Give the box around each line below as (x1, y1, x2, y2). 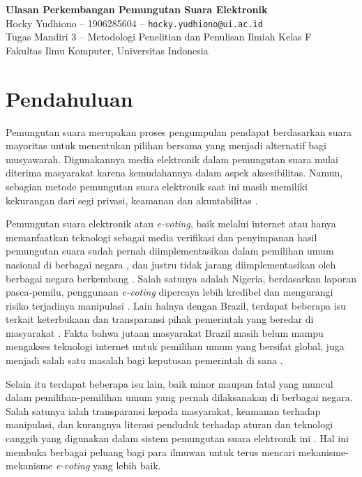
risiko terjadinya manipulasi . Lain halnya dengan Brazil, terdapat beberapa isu (6, 298, 346, 312)
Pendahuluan (6, 84, 133, 112)
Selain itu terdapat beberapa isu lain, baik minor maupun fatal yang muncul (6, 376, 333, 391)
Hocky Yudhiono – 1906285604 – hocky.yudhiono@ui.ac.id (6, 15, 263, 30)
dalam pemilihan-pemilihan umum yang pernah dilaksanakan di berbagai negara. (6, 390, 353, 404)
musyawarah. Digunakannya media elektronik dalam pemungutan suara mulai (6, 151, 338, 166)
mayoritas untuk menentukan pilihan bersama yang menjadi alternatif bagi (6, 138, 326, 153)
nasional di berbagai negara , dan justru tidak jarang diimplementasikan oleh (6, 257, 336, 271)
